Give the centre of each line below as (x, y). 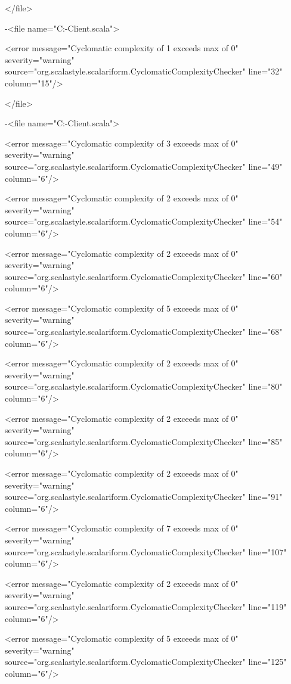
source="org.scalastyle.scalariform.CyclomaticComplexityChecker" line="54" (144, 221)
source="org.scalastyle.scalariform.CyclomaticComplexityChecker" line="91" (144, 497)
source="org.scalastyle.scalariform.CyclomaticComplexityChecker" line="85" (144, 441)
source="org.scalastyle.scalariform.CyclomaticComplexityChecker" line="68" (144, 332)
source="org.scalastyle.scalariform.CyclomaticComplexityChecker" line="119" (146, 606)
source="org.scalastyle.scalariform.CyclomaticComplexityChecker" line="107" (146, 551)
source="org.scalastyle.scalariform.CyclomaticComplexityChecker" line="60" (144, 276)
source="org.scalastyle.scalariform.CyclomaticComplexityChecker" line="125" (146, 662)
